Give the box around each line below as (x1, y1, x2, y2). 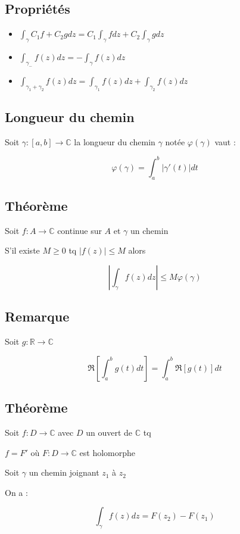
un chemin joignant (29, 466, 99, 479)
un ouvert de (86, 426, 133, 438)
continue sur (57, 224, 102, 236)
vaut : (214, 135, 236, 148)
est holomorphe (79, 446, 136, 458)
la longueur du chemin (74, 135, 155, 148)
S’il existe (5, 244, 40, 257)
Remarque (5, 307, 70, 326)
